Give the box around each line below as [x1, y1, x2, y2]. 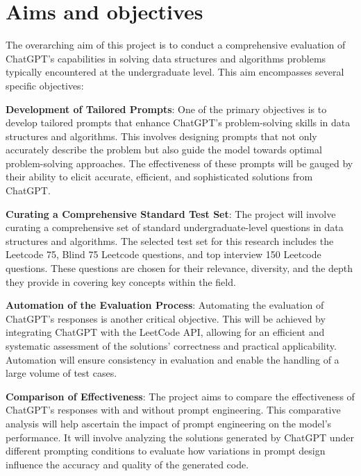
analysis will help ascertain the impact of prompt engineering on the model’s [6, 416, 332, 430]
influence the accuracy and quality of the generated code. [6, 457, 249, 471]
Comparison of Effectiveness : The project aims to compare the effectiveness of [6, 389, 355, 403]
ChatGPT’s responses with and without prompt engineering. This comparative [6, 402, 341, 417]
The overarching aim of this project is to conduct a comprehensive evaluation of [6, 37, 346, 52]
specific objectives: [6, 78, 84, 92]
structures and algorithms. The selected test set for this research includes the [6, 233, 334, 248]
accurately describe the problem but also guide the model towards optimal [6, 142, 322, 157]
